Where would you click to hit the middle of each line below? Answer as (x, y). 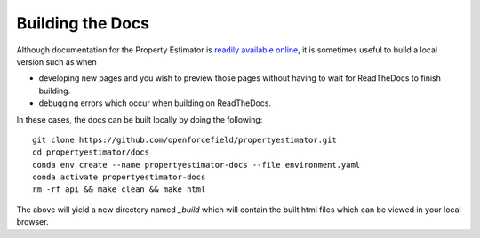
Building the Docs (83, 23)
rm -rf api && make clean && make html (119, 190)
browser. (32, 222)
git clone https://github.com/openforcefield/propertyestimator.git (184, 139)
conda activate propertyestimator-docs (119, 177)
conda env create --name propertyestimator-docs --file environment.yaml (196, 165)
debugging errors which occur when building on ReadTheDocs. (155, 103)
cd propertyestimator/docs (91, 152)
